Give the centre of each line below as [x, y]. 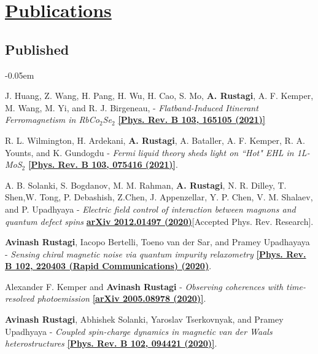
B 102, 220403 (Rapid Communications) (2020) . [108, 266]
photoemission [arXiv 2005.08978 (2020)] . [122, 298]
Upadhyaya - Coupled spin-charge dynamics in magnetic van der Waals [139, 331]
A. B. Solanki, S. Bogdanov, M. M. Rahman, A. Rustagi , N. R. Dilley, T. [146, 185]
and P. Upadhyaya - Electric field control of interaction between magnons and [150, 209]
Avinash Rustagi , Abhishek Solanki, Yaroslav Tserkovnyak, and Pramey [144, 319]
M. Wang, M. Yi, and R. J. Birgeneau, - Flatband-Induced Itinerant [132, 107]
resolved [20, 298]
